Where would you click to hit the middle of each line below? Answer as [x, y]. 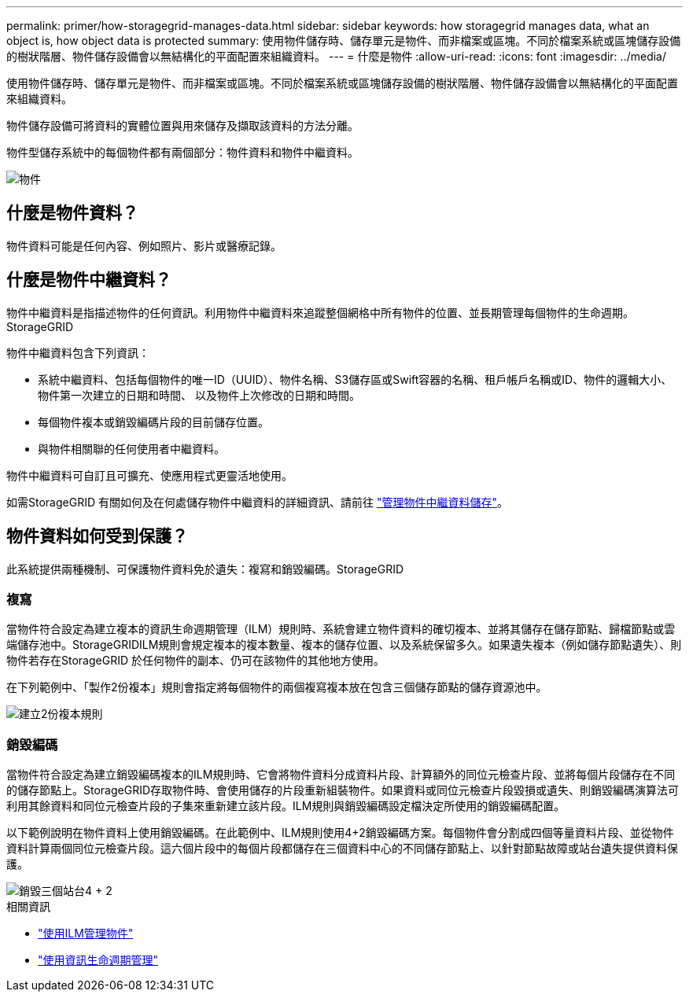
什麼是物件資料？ [72, 213]
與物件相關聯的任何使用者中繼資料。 [131, 448]
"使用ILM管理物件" [86, 934]
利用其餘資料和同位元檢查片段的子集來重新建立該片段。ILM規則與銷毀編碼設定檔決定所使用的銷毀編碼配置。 [286, 806]
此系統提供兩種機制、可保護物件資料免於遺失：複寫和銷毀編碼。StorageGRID [205, 569]
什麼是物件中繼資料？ [89, 280]
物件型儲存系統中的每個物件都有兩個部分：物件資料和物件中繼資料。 [182, 152]
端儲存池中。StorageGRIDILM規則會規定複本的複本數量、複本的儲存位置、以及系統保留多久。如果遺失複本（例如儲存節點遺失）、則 [344, 645]
